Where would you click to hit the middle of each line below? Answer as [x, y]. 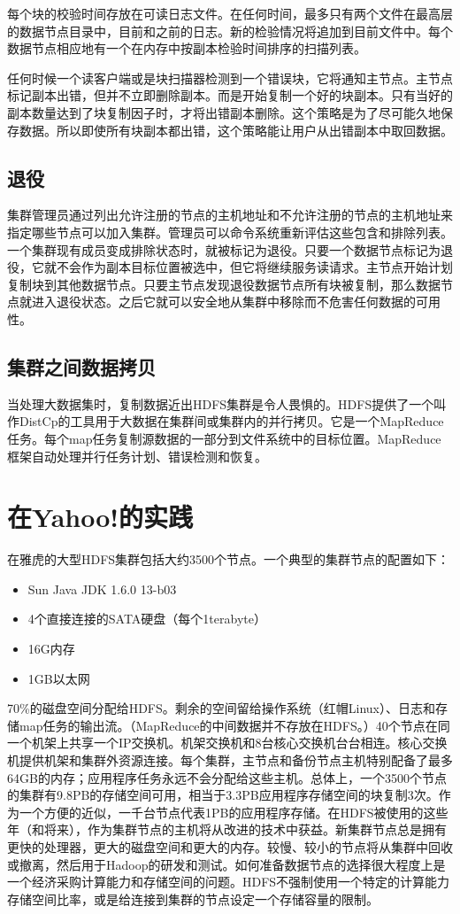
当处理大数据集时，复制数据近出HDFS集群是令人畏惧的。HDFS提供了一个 [221, 403]
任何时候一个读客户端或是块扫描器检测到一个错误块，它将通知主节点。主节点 [230, 77]
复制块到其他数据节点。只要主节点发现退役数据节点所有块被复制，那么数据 [224, 284]
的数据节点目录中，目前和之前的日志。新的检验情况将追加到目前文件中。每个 [230, 31]
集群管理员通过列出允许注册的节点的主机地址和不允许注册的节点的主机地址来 [230, 215]
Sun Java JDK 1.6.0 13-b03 [102, 589]
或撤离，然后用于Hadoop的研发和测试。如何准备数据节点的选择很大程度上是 [226, 864]
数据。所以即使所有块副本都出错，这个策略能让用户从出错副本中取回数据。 [236, 130]
